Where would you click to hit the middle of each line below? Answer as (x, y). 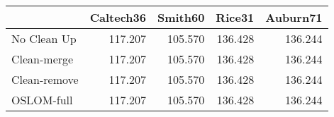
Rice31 (235, 17)
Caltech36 (118, 17)
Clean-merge (43, 59)
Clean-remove (45, 79)
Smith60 (181, 17)
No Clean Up (44, 38)
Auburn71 (294, 17)
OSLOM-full (42, 100)
